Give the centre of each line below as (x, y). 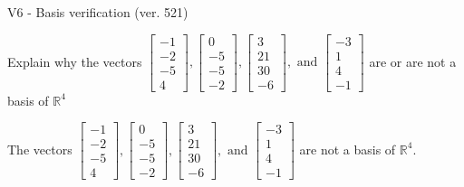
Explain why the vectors (75, 61)
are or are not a (413, 61)
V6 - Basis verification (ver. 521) (98, 12)
